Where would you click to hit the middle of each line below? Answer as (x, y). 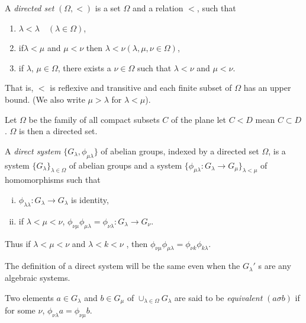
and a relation (158, 8)
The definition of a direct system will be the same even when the (123, 266)
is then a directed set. (58, 131)
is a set (108, 8)
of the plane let (199, 119)
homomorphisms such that (53, 180)
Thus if (18, 243)
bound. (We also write (45, 99)
